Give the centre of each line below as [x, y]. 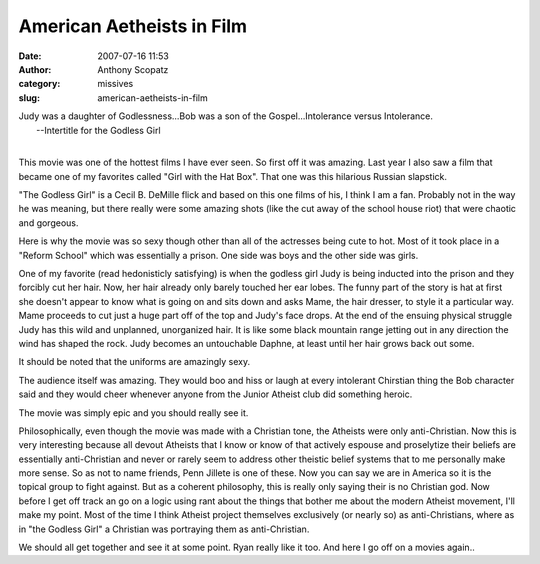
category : [39, 84]
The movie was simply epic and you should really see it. [133, 412]
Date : [30, 56]
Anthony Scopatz [133, 69]
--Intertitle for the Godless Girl [98, 130]
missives [115, 84]
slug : [29, 97]
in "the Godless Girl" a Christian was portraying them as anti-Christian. [164, 529]
